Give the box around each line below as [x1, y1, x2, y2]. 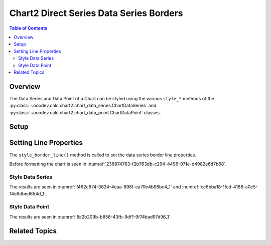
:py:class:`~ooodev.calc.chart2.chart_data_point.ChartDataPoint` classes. [9, 109, 161, 115]
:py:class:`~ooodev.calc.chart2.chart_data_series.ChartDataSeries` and [9, 103, 157, 109]
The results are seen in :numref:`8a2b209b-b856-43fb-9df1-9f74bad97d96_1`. [9, 213, 172, 220]
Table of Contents [9, 25, 48, 31]
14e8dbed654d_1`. [9, 191, 47, 197]
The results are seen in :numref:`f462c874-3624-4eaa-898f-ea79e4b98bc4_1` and [9, 184, 181, 190]
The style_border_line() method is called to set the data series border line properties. [9, 152, 197, 158]
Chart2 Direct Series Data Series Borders [9, 8, 183, 19]
